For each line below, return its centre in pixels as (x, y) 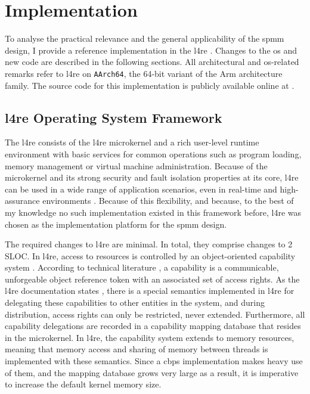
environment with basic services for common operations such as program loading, (153, 153)
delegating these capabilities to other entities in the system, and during (135, 303)
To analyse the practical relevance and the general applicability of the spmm (145, 38)
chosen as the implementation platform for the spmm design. (116, 224)
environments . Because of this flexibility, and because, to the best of (168, 201)
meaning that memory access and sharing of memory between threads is (137, 349)
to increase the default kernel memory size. (83, 384)
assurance (22, 201)
